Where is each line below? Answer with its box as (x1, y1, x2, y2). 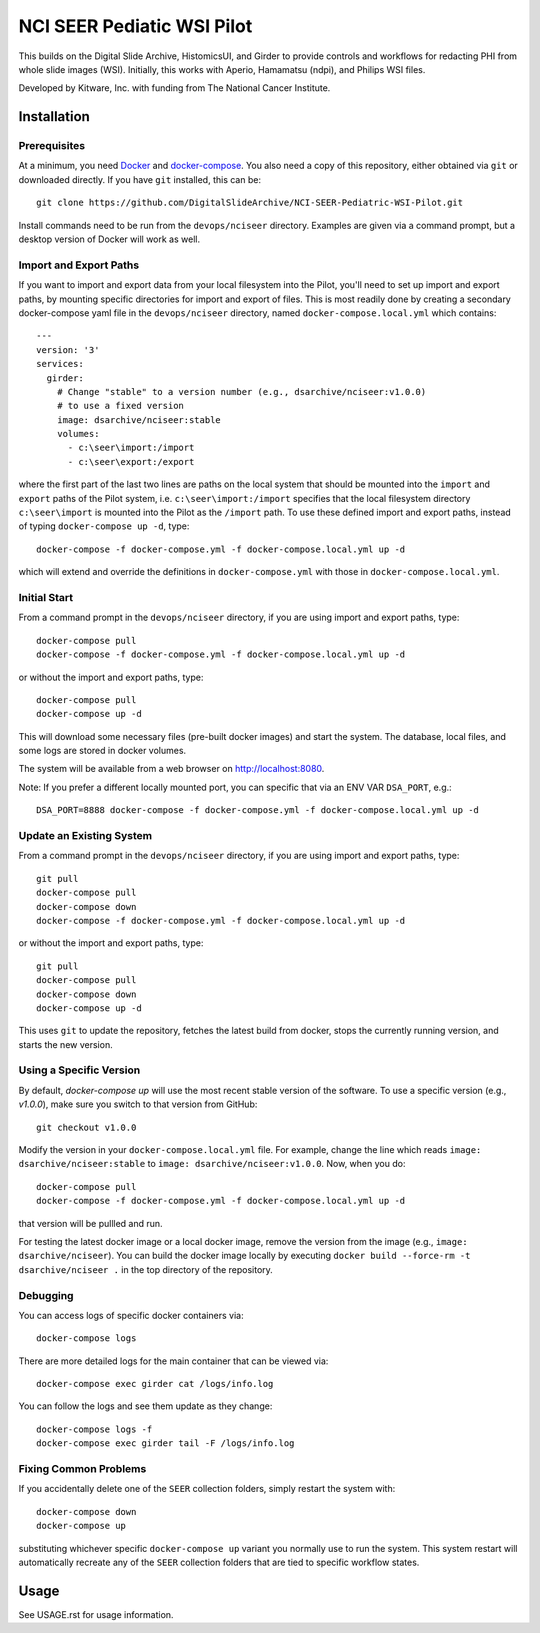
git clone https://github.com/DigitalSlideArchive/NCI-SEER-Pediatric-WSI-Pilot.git (36, 197, 464, 209)
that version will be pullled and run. (18, 1217, 164, 1229)
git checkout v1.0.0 (36, 1121, 137, 1133)
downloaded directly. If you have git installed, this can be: (18, 173, 262, 185)
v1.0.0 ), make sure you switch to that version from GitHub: (18, 1098, 258, 1110)
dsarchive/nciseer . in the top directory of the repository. (18, 1263, 274, 1275)
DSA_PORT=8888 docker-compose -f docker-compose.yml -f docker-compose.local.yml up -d (36, 805, 480, 816)
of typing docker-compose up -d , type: (18, 520, 190, 532)
